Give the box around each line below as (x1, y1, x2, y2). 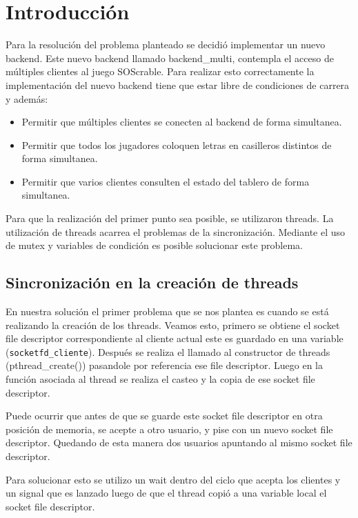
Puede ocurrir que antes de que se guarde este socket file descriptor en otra (6, 408, 323, 423)
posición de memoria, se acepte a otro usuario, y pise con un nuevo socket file (6, 421, 333, 436)
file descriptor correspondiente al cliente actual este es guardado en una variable (6, 331, 344, 346)
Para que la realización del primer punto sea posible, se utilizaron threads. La (6, 211, 334, 226)
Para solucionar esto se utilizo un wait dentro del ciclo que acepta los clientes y (6, 472, 341, 486)
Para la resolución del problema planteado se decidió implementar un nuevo (6, 37, 326, 52)
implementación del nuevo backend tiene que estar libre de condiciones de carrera (6, 77, 350, 92)
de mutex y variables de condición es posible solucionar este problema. (6, 238, 303, 252)
